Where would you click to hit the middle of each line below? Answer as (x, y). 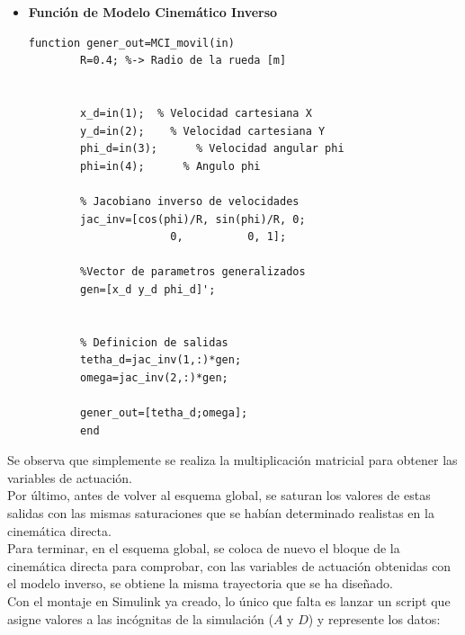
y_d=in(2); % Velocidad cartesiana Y (203, 131)
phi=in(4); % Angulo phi (170, 166)
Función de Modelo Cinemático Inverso (153, 12)
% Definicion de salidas (154, 342)
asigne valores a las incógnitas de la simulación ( (140, 618)
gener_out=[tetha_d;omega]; (164, 413)
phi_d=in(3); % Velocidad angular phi (212, 149)
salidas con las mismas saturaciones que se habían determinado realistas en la (221, 513)
